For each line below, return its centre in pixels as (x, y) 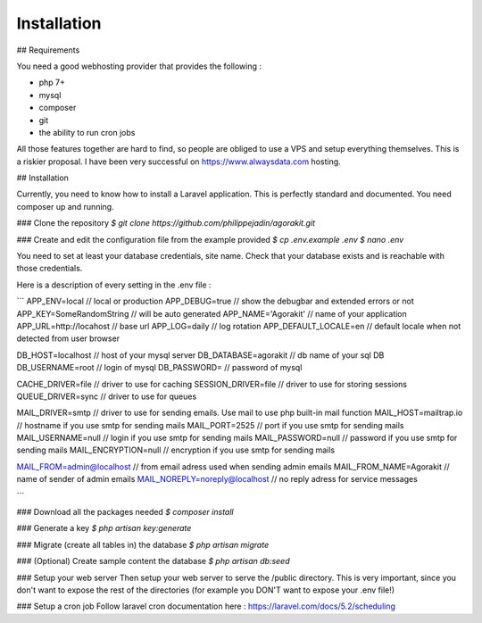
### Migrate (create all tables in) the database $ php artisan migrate (143, 544)
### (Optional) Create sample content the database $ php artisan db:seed (153, 561)
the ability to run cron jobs (87, 132)
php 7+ (52, 83)
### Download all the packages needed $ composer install (125, 512)
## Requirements (48, 50)
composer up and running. (66, 206)
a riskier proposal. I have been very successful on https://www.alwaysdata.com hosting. (179, 162)
